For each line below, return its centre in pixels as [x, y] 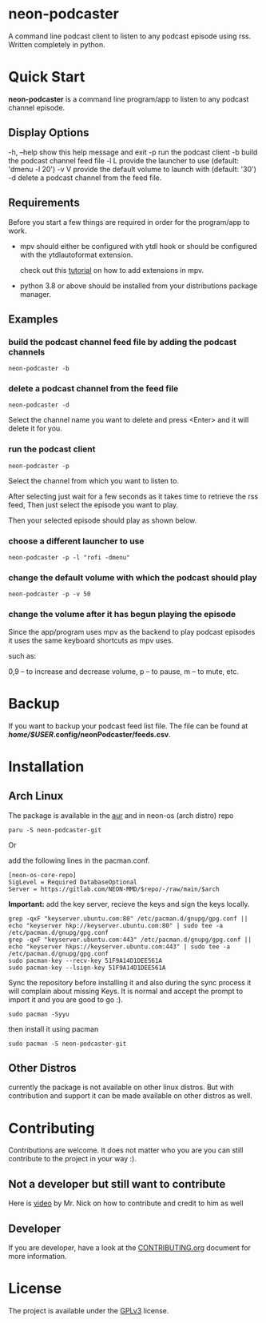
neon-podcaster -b [39, 369]
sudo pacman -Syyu [39, 1014]
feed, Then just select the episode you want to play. [93, 504]
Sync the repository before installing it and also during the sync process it [130, 982]
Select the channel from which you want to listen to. [94, 480]
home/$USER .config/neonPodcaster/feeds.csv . [90, 734]
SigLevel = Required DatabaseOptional [73, 882]
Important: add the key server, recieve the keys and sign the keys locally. [129, 904]
